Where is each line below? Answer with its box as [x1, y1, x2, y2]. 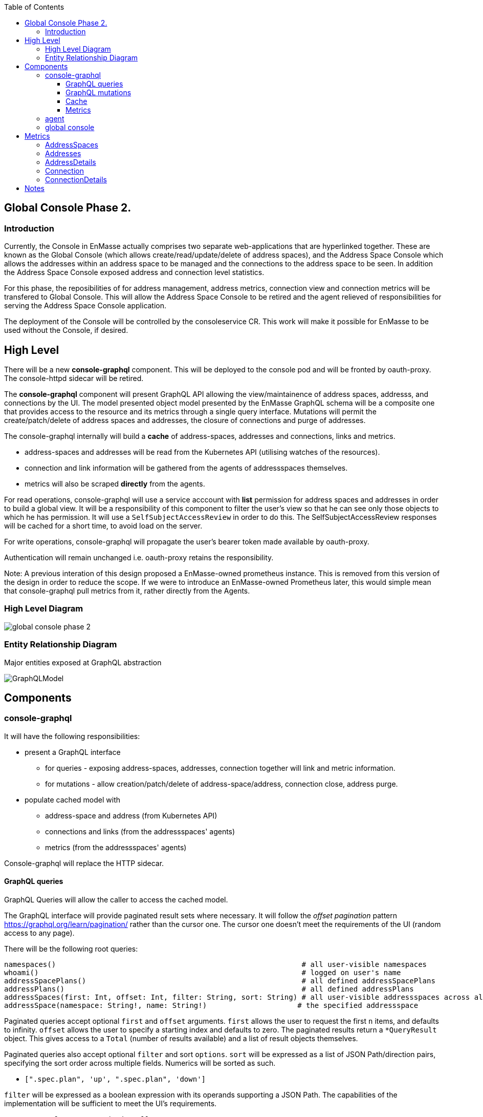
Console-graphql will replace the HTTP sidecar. [4, 858, 164, 868]
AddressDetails [45, 158, 96, 166]
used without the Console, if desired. [4, 326, 128, 335]
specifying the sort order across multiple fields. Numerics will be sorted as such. [4, 1059, 276, 1067]
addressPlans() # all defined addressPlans [4, 985, 414, 993]
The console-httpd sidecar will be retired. [4, 374, 144, 383]
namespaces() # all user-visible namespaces [4, 960, 427, 968]
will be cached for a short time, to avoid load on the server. [4, 521, 203, 531]
